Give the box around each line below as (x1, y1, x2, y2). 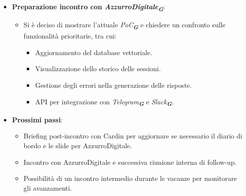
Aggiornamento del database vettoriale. (35, 47, 152, 57)
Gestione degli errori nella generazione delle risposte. (35, 80, 192, 90)
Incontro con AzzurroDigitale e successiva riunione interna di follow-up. (23, 157, 237, 167)
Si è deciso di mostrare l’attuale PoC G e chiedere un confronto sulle (23, 20, 226, 31)
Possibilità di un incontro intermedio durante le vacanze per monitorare (23, 173, 237, 183)
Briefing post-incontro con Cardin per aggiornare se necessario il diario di (23, 131, 243, 141)
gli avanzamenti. (23, 182, 72, 193)
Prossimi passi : (12, 114, 63, 124)
